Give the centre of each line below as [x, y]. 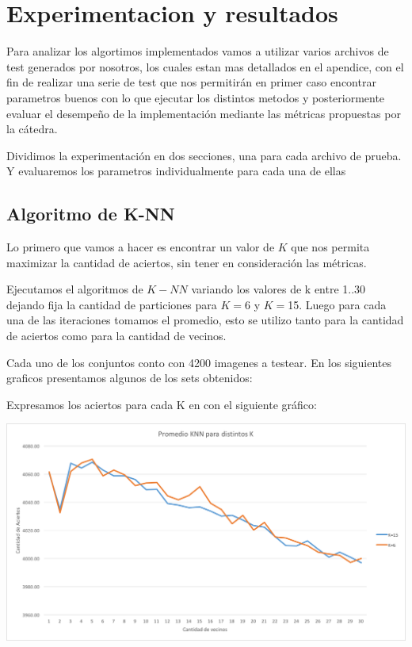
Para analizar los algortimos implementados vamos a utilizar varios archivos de [198, 51]
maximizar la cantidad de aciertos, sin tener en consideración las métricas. [187, 262]
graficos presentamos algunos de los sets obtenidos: [130, 378]
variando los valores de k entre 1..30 [278, 289]
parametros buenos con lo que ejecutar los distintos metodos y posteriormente [196, 97]
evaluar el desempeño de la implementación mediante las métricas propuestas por [204, 113]
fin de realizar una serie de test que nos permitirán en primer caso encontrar [191, 82]
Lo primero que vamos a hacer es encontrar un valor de [141, 247]
